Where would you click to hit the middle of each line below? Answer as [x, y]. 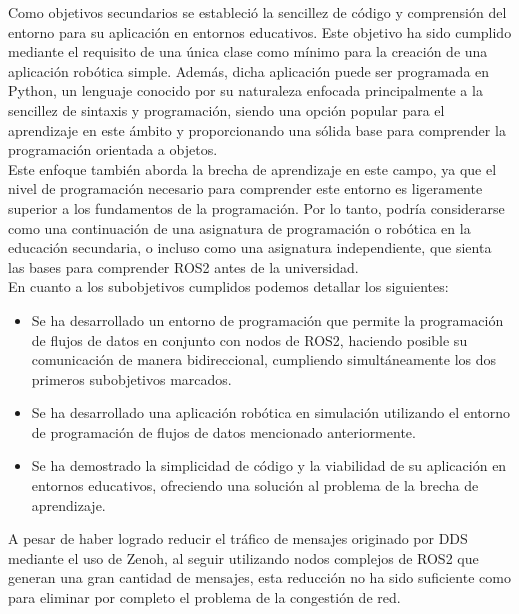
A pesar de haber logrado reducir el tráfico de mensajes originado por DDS [238, 538]
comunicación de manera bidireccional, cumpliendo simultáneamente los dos [264, 359]
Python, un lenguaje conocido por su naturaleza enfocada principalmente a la [245, 90]
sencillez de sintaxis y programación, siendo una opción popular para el [226, 109]
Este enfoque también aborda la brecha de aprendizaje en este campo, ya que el [252, 168]
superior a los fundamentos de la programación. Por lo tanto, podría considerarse [256, 207]
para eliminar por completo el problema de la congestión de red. [204, 597]
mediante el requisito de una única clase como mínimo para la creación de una [248, 51]
